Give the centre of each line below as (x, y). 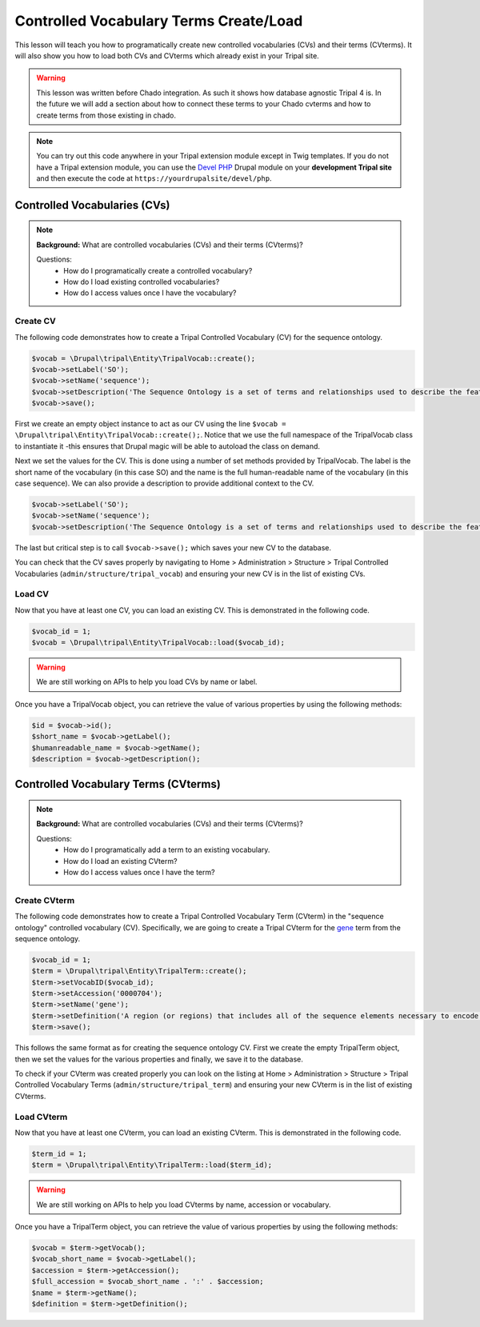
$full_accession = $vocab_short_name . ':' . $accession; (148, 1281)
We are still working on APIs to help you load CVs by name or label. (147, 682)
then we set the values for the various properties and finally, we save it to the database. (159, 1059)
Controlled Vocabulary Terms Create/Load (159, 21)
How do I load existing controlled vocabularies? (142, 282)
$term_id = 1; (59, 1153)
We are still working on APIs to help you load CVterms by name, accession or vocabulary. (184, 1205)
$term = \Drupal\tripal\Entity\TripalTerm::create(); (139, 971)
